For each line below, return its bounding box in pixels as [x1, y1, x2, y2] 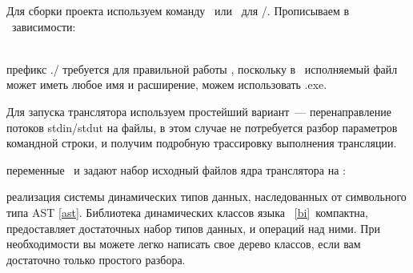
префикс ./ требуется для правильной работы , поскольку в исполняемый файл [6, 60, 398, 77]
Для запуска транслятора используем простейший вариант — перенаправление [6, 102, 391, 119]
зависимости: [11, 18, 76, 34]
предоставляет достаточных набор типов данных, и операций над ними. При [6, 219, 380, 236]
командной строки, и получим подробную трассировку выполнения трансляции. [6, 134, 397, 151]
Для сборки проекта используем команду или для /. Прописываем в [6, 2, 350, 18]
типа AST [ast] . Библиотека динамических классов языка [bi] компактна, [6, 203, 368, 220]
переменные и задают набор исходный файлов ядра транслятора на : [6, 161, 346, 178]
